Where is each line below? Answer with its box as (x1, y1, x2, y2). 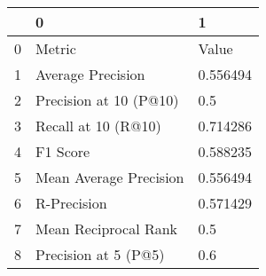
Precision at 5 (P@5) (35, 244, 165, 264)
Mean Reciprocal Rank (35, 218, 178, 239)
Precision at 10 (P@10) (35, 90, 179, 110)
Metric (35, 38, 76, 59)
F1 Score (35, 141, 90, 162)
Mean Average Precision (35, 167, 184, 187)
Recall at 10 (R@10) (35, 115, 161, 136)
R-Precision (35, 193, 107, 213)
